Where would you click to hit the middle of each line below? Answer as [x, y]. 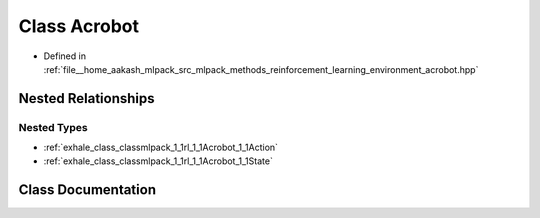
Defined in [65, 56]
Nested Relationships [86, 98]
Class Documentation [87, 190]
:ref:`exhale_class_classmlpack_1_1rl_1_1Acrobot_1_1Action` [161, 147]
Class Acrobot [79, 26]
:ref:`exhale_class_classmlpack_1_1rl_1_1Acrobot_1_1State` [158, 161]
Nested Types [53, 127]
